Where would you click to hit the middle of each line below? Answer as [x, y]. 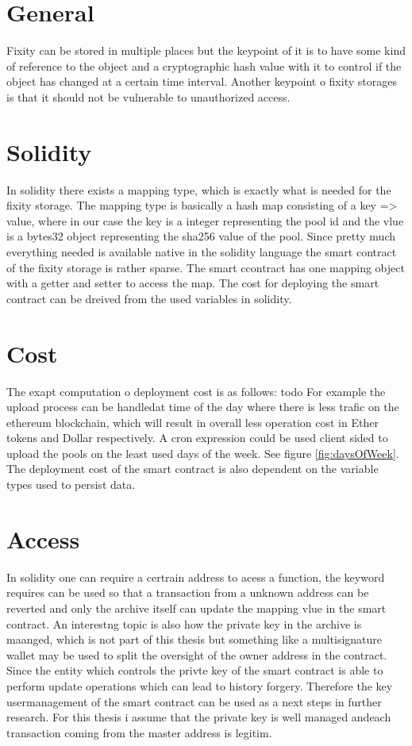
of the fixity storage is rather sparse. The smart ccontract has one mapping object [206, 267]
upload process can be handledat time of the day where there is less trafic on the [203, 407]
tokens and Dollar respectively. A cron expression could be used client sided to [197, 438]
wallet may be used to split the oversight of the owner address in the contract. [197, 654]
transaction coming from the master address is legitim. [139, 732]
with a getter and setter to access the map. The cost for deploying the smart [193, 283]
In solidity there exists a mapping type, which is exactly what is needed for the [199, 189]
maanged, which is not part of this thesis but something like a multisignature [194, 639]
